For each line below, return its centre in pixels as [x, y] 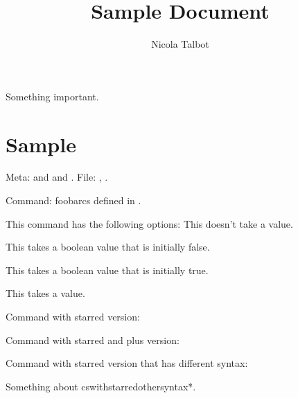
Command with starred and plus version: [93, 340]
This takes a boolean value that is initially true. [107, 270]
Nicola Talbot [180, 44]
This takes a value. [45, 293]
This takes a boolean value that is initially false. [108, 247]
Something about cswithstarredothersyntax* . [101, 386]
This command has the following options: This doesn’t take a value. [149, 223]
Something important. [52, 96]
